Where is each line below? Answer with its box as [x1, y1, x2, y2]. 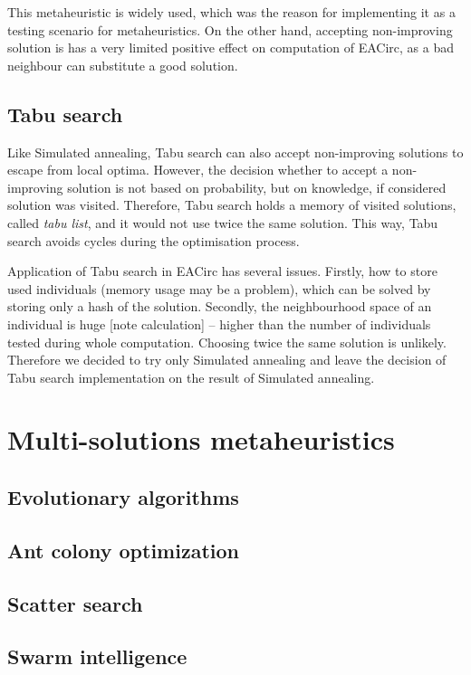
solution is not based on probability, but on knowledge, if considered [67, 177, 447, 196]
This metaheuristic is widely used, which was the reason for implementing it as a [7, 3, 456, 21]
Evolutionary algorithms [7, 483, 239, 511]
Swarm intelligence [7, 642, 187, 670]
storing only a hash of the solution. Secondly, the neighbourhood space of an [7, 297, 432, 316]
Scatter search [7, 589, 143, 617]
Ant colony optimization [7, 536, 239, 564]
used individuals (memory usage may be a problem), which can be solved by [7, 279, 431, 298]
